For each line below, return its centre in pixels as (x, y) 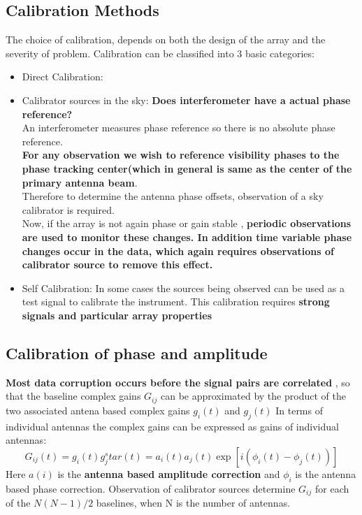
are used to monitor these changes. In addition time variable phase (187, 237)
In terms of (299, 410)
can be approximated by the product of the (253, 396)
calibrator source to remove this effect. (117, 264)
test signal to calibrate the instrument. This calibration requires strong (176, 302)
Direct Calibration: (63, 77)
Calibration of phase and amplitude (137, 353)
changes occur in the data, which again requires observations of (178, 251)
